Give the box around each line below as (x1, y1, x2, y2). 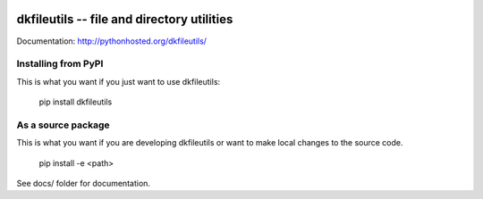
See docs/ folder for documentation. (16, 178, 151, 188)
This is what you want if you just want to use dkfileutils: (16, 76, 221, 87)
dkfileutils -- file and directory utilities (16, 12, 233, 27)
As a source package (16, 119, 110, 131)
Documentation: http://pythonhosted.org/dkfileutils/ (16, 36, 208, 46)
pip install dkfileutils (38, 96, 113, 107)
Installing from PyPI (16, 58, 104, 70)
